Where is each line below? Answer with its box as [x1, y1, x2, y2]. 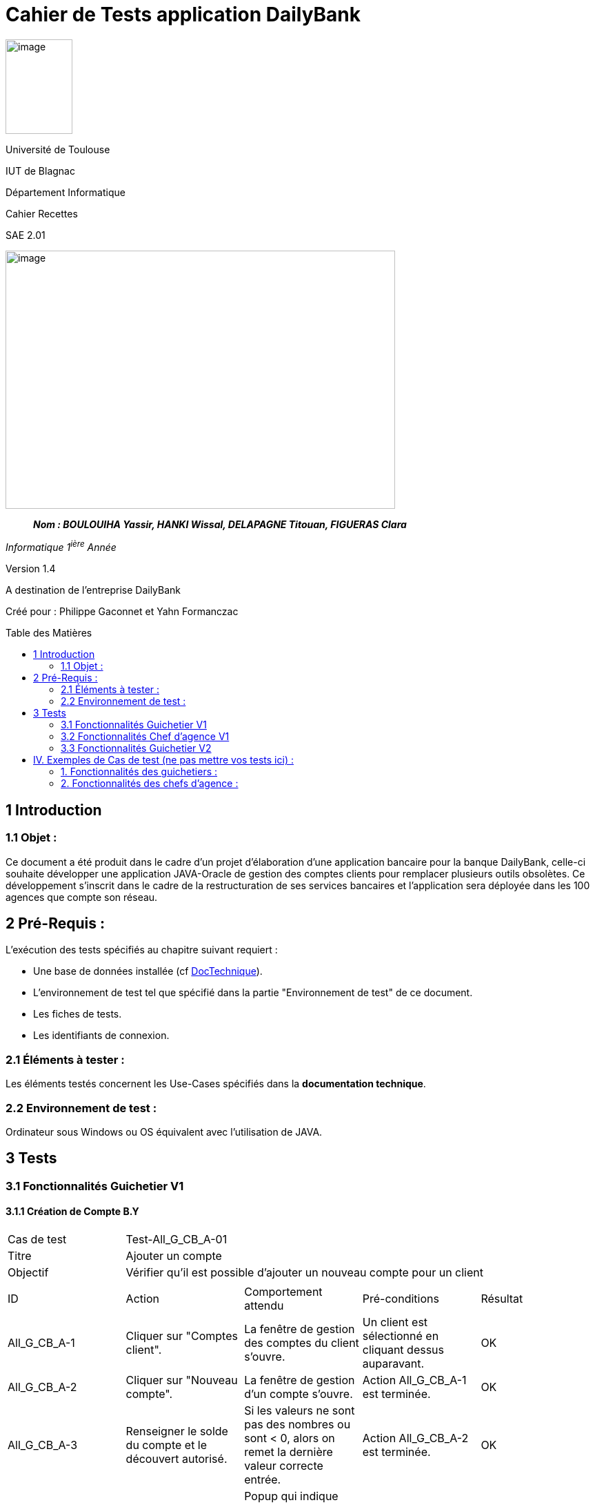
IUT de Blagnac [6, 164, 75, 177]
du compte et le [125, 1438, 208, 1453]
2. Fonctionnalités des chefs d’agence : [61, 777, 239, 790]
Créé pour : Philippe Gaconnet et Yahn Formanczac [6, 605, 239, 618]
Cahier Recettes [6, 207, 78, 220]
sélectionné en [362, 1329, 439, 1343]
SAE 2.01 [6, 229, 46, 241]
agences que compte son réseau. [6, 891, 158, 903]
